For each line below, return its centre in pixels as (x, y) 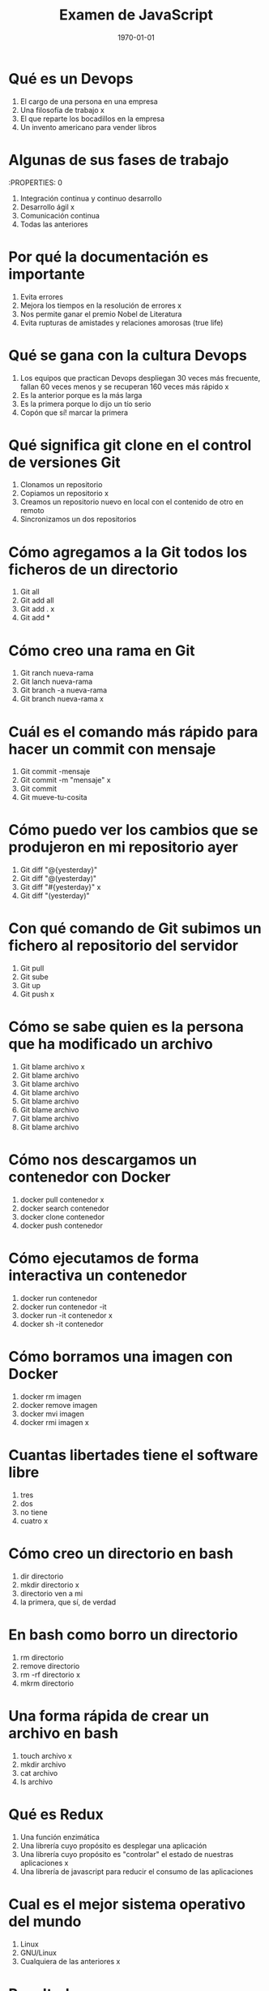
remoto (32, 511)
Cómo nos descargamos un (102, 1160)
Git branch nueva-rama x (62, 699)
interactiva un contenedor (98, 1276)
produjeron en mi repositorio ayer (124, 847)
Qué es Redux (56, 1814)
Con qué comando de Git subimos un (135, 929)
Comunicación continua (60, 215)
